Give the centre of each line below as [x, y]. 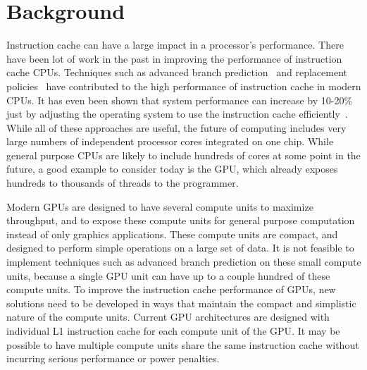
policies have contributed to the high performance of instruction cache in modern [184, 86]
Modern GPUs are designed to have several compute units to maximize [160, 206]
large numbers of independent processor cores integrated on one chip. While [170, 141]
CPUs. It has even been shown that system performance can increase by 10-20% [180, 100]
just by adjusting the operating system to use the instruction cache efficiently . [177, 114]
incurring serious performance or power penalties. [113, 358]
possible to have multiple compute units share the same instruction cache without [183, 344]
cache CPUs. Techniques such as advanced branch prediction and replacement [177, 72]
